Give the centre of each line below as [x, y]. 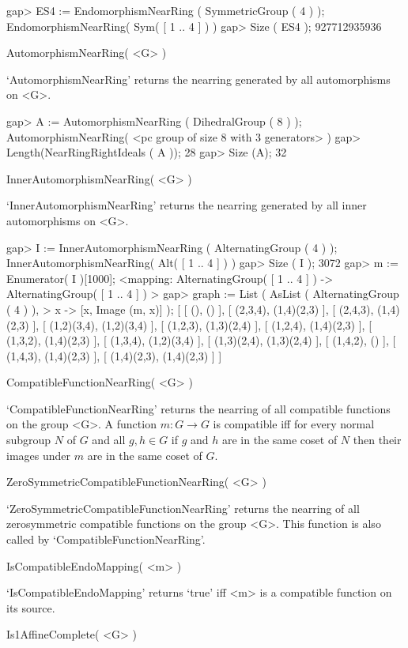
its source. [31, 607]
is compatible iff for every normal [294, 424]
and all [109, 440]
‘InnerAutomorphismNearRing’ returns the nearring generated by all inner [187, 205]
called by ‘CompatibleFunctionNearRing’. [106, 539]
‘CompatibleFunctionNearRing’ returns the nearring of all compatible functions [198, 408]
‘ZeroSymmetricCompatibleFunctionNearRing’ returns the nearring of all [183, 508]
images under [39, 455]
